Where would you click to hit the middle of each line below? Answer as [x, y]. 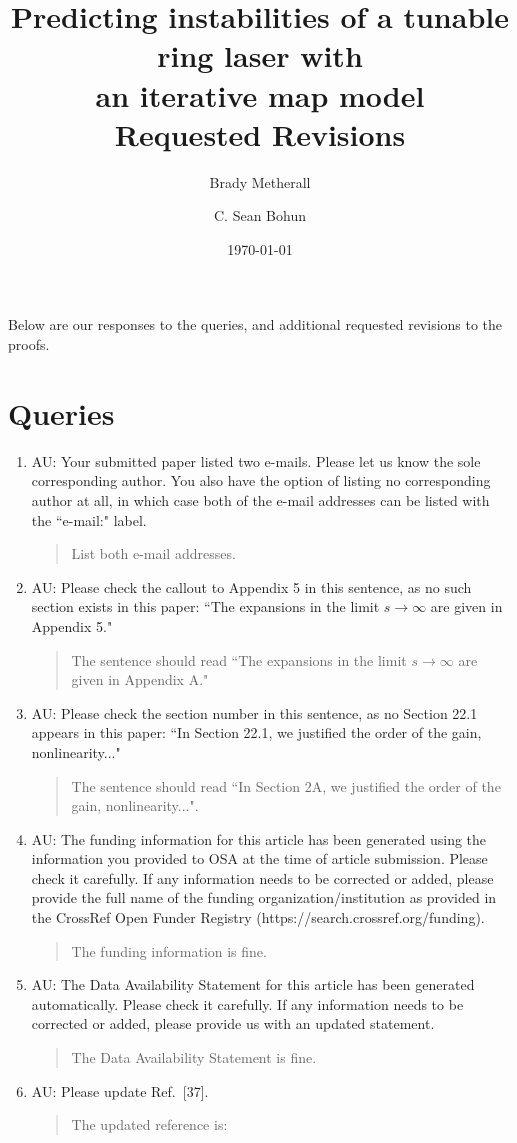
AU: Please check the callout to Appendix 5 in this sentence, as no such [251, 586]
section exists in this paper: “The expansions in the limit [205, 606]
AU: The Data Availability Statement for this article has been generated [253, 984]
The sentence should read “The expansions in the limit [239, 659]
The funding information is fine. [169, 950]
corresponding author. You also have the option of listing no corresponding [261, 480]
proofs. [29, 344]
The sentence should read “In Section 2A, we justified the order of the [286, 785]
